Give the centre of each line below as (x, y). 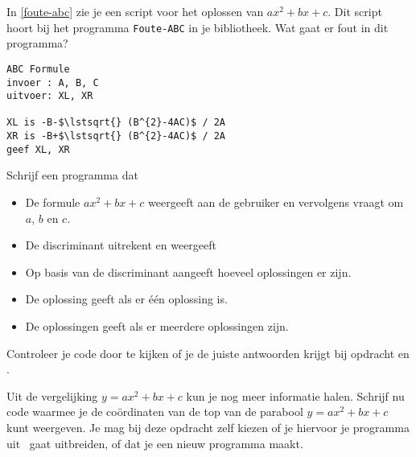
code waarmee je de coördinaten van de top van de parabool (155, 412)
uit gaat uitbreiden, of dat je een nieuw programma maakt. (155, 443)
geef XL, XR (38, 149)
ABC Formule (38, 69)
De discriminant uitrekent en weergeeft (121, 245)
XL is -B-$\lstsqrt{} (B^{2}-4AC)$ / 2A (116, 123)
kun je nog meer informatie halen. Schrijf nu (295, 395)
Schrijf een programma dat (72, 175)
